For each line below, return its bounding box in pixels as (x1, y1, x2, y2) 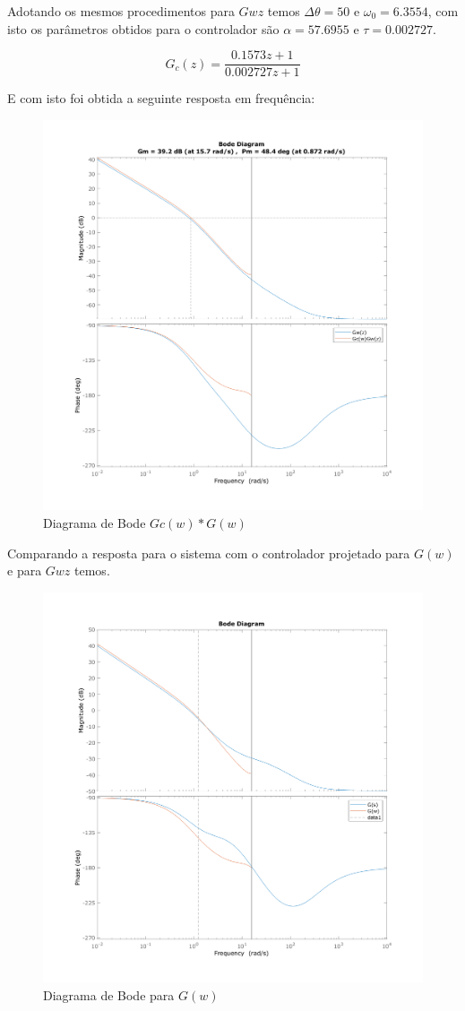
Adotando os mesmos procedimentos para (7, 2, 235, 20)
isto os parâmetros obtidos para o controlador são (7, 19, 280, 38)
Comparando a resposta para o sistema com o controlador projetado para (7, 543, 410, 562)
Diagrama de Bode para (43, 985, 175, 1004)
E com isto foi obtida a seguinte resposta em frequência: (7, 89, 315, 108)
